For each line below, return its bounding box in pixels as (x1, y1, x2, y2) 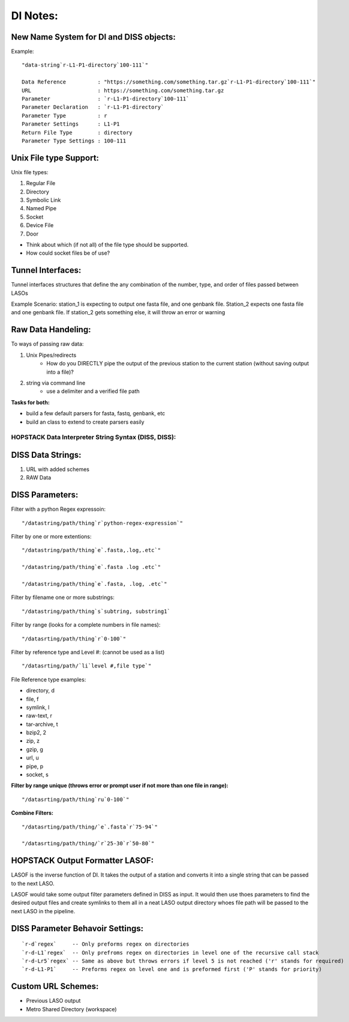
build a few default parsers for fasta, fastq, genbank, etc (26, 410, 166, 417)
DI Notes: (11, 9, 58, 22)
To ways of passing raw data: (11, 340, 84, 348)
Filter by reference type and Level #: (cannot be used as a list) (11, 648, 165, 655)
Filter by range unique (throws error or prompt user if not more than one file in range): (11, 782, 229, 789)
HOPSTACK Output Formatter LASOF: (11, 856, 154, 866)
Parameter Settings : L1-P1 (22, 121, 120, 127)
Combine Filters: (11, 809, 54, 817)
